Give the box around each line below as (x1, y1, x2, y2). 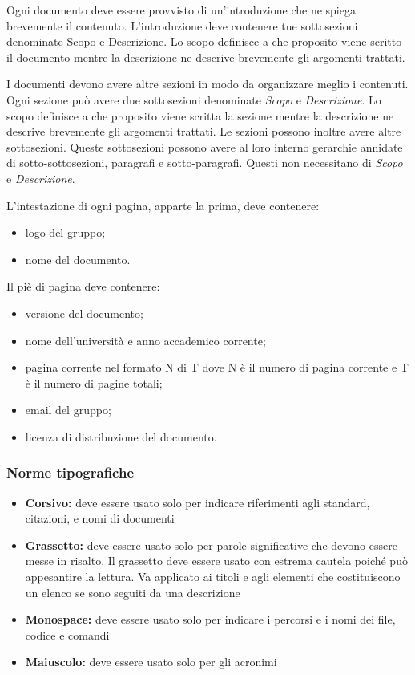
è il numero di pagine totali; (25, 374, 163, 391)
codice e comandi (25, 626, 110, 643)
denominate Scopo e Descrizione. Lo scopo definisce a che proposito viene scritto (6, 33, 402, 50)
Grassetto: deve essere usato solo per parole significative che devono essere (25, 536, 397, 553)
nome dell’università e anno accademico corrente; (25, 331, 266, 348)
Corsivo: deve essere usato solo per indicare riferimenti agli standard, (25, 494, 370, 510)
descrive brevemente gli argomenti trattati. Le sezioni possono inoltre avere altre (6, 123, 401, 140)
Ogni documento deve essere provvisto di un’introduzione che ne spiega (6, 2, 356, 18)
